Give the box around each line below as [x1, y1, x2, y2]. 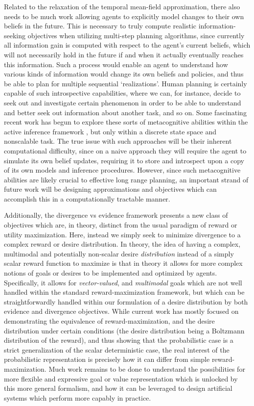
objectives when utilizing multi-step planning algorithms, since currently [27, 30, 245, 40]
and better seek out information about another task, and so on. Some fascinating [4, 107, 247, 117]
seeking [4, 30, 26, 40]
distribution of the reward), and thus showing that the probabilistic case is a [4, 335, 233, 345]
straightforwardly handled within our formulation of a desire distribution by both [4, 296, 248, 306]
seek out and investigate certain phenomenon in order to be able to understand [4, 97, 241, 107]
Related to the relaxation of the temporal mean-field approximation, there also [4, 1, 240, 11]
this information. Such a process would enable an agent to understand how [4, 59, 228, 69]
